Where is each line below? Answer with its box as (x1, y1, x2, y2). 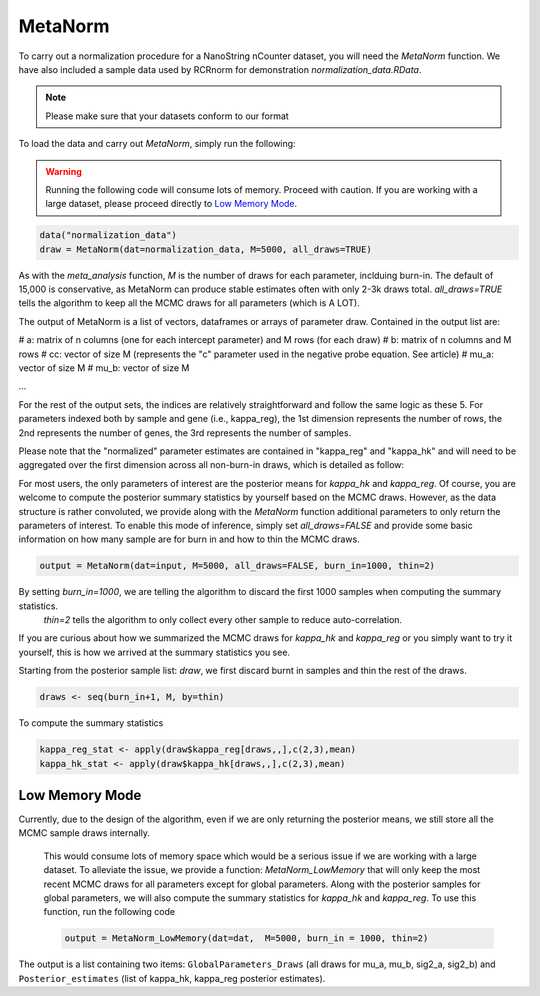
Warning (45, 165, 82, 177)
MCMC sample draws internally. (18, 827, 150, 839)
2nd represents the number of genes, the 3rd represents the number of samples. (18, 426, 352, 439)
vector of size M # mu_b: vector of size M (18, 361, 190, 374)
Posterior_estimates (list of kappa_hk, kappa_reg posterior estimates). (18, 972, 326, 984)
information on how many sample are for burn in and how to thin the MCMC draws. (18, 533, 360, 545)
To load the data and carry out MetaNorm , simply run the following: (18, 138, 296, 150)
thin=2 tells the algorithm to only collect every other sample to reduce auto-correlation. (43, 614, 403, 626)
